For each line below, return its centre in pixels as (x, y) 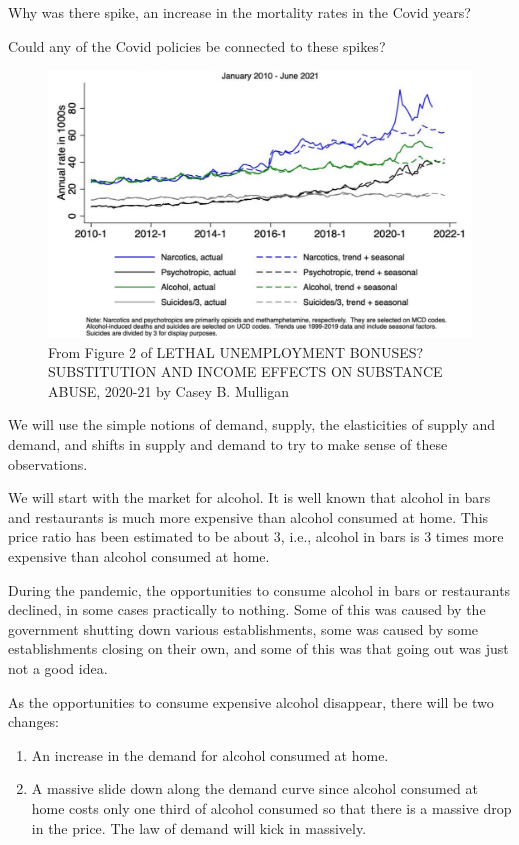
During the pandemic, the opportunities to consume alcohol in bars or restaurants (259, 589)
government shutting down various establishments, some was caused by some (243, 628)
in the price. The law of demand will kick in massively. (199, 827)
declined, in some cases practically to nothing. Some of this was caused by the (247, 609)
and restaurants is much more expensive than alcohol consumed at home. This (248, 516)
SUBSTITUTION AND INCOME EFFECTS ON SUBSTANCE (245, 371)
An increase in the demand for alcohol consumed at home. (210, 754)
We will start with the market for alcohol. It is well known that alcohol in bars (249, 497)
